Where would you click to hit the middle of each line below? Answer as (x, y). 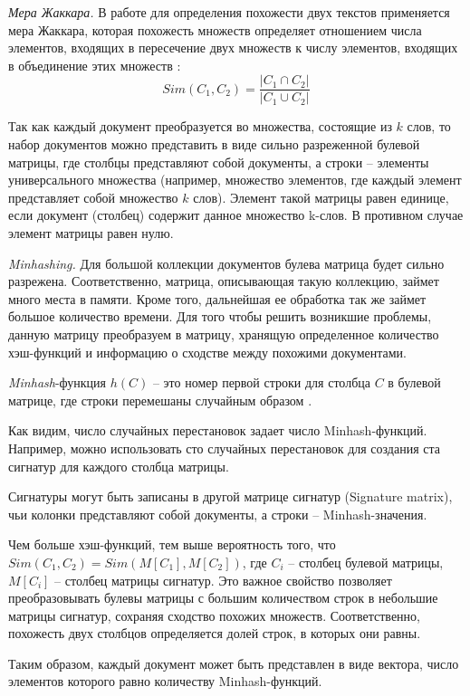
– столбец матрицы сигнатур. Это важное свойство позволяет (223, 580)
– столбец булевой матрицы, (366, 562)
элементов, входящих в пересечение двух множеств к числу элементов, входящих (233, 48)
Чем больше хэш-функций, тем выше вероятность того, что (172, 544)
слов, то (429, 126)
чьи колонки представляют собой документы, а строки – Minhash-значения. (218, 514)
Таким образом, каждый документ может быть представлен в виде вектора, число (234, 663)
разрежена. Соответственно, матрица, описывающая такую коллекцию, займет (224, 281)
